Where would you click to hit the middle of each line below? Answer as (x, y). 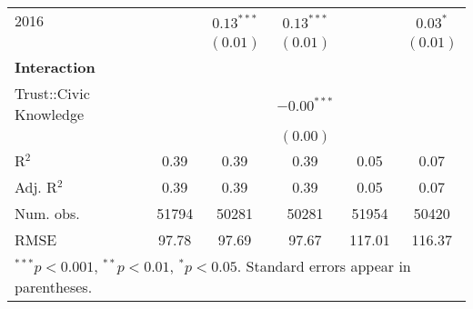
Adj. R (36, 187)
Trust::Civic (52, 93)
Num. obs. (47, 213)
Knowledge (50, 114)
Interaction (55, 67)
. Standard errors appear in (324, 266)
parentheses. (54, 287)
